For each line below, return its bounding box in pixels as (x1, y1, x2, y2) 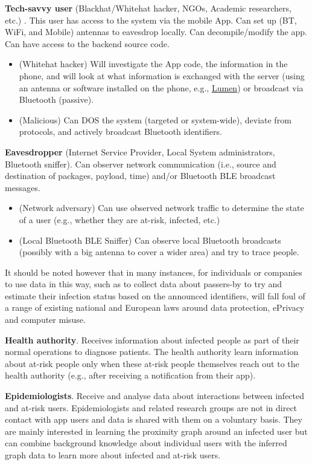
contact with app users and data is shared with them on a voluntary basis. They (5, 413, 302, 426)
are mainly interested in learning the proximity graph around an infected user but (5, 424, 308, 437)
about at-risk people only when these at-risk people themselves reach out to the (5, 357, 299, 369)
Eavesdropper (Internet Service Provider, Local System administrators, (5, 145, 275, 158)
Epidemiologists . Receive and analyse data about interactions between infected (5, 389, 305, 402)
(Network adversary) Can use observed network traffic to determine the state (19, 201, 304, 214)
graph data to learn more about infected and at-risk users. (5, 449, 221, 461)
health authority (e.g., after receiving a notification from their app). (5, 369, 256, 382)
